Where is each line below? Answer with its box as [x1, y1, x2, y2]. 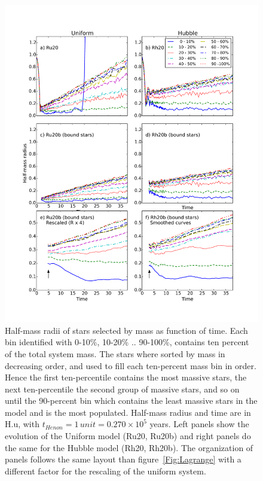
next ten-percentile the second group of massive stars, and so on [5, 382, 240, 395]
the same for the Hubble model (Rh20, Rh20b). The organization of [5, 441, 253, 453]
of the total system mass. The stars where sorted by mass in [5, 347, 225, 360]
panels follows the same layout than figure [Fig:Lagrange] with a [5, 453, 241, 465]
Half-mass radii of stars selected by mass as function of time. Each [5, 324, 248, 336]
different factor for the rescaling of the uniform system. [5, 464, 206, 477]
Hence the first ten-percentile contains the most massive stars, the [5, 371, 247, 383]
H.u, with [5, 418, 39, 430]
